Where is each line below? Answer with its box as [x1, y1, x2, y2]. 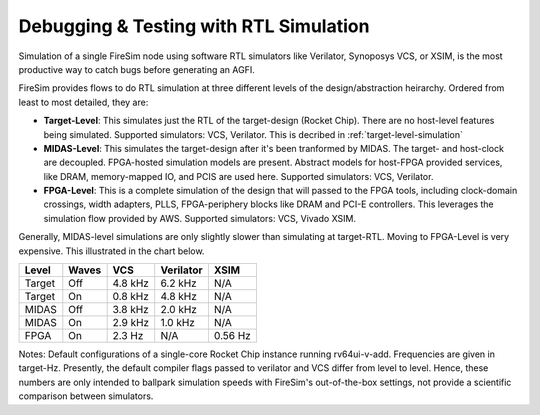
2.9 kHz [112, 316, 150, 330]
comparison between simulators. [18, 390, 154, 402]
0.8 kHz [112, 290, 150, 304]
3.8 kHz [112, 303, 149, 317]
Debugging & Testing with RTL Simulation [18, 15, 370, 37]
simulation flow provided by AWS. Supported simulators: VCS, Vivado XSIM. [43, 212, 357, 224]
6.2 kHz [160, 276, 197, 290]
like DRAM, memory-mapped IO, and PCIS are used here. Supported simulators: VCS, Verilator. [43, 170, 434, 182]
